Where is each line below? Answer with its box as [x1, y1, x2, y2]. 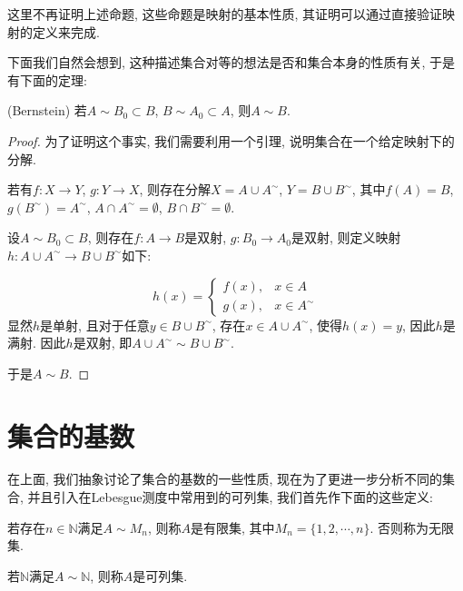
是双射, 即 [73, 333, 133, 352]
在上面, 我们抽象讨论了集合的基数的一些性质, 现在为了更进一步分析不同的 [7, 469, 443, 488]
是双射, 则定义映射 [291, 228, 401, 247]
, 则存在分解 [139, 180, 212, 199]
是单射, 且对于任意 [40, 315, 150, 334]
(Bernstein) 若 [7, 101, 87, 120]
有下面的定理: [7, 70, 87, 89]
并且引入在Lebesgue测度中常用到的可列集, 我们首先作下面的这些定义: [27, 488, 433, 507]
